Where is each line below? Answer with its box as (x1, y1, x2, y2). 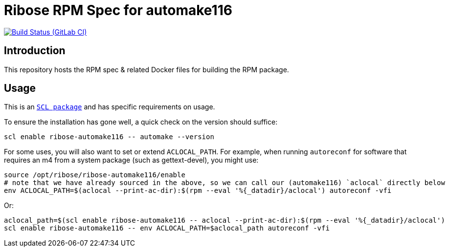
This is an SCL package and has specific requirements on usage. (4, 103, 215, 111)
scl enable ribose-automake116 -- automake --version (4, 133, 214, 141)
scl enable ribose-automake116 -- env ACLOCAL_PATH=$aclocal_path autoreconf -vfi (4, 224, 330, 232)
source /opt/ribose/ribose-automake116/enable (4, 171, 185, 179)
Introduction (4, 44, 66, 57)
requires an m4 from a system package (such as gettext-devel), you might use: (4, 156, 259, 165)
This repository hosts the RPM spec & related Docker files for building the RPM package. (4, 65, 289, 74)
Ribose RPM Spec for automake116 (4, 2, 232, 19)
